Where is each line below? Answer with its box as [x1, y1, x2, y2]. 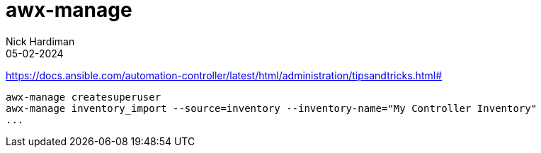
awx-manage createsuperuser [6, 91, 161, 103]
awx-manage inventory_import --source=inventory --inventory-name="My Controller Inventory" [6, 102, 537, 114]
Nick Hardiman [6, 35, 75, 47]
